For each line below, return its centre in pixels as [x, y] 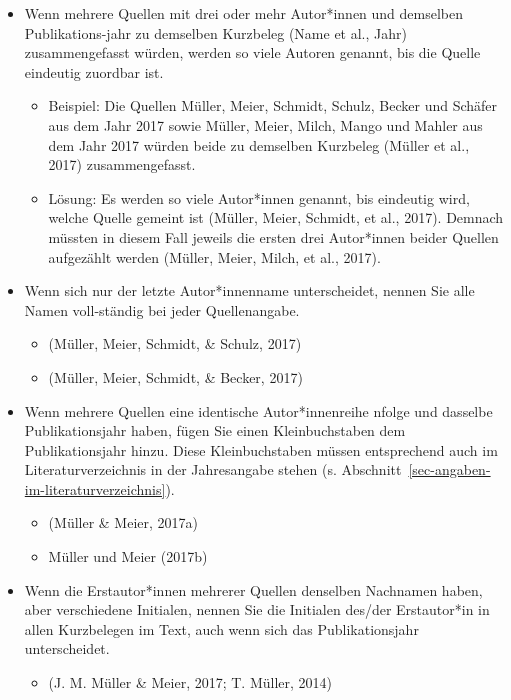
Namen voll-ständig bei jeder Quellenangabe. [162, 309]
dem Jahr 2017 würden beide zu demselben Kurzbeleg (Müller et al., [259, 144]
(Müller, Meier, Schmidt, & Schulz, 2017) [175, 343]
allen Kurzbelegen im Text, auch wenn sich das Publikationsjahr [221, 628]
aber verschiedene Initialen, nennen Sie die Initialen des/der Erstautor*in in [257, 609]
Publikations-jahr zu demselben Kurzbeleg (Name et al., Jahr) [215, 32]
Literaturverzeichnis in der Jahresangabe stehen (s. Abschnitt [213, 469]
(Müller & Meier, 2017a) [123, 522]
